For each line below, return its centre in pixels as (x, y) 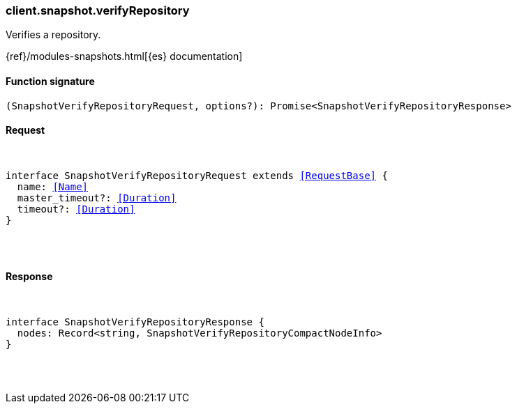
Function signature (50, 81)
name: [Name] (53, 186)
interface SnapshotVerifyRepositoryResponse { (135, 322)
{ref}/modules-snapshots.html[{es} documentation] (124, 56)
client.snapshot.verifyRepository (98, 10)
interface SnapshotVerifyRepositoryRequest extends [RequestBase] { (197, 175)
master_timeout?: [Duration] (97, 198)
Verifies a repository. (53, 35)
